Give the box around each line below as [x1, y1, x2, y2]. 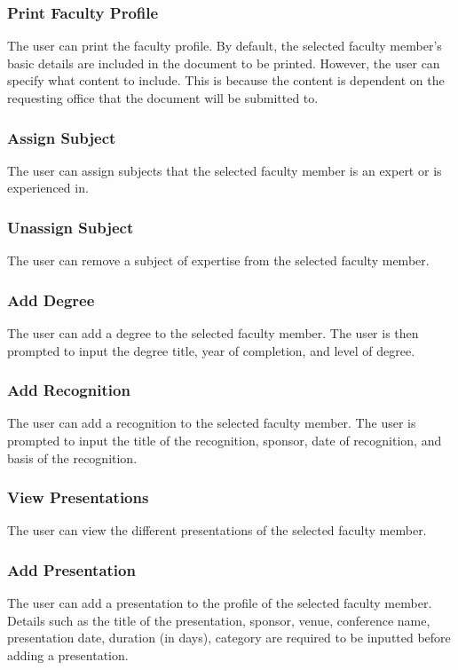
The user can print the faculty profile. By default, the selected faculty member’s [7, 36, 442, 55]
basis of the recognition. [7, 448, 138, 467]
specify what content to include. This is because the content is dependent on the [7, 71, 445, 90]
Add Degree [7, 288, 95, 311]
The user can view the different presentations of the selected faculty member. [7, 521, 427, 540]
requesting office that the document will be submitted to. [7, 89, 319, 106]
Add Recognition [7, 379, 130, 401]
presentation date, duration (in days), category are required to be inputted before [7, 628, 451, 647]
